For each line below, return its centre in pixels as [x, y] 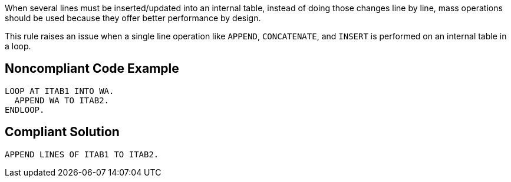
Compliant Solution [62, 132]
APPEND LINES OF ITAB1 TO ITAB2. [82, 154]
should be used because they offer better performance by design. [133, 18]
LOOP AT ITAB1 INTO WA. [60, 91]
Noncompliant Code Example [92, 69]
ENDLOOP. [25, 109]
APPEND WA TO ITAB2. [62, 100]
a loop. [18, 46]
